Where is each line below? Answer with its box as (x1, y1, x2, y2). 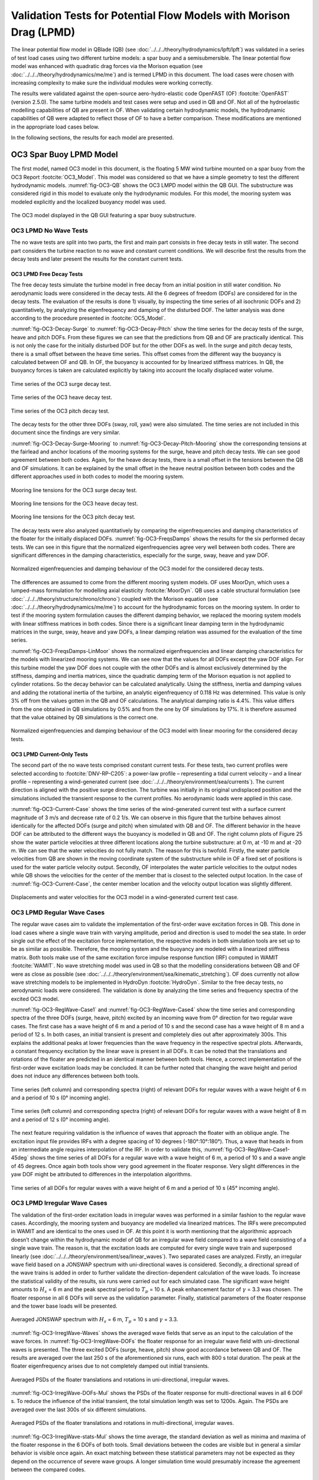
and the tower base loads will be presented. (11, 1302, 118, 1310)
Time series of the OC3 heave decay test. (11, 394, 112, 401)
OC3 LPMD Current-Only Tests (11, 751, 89, 758)
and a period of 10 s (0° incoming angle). (11, 1094, 110, 1101)
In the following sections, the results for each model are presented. (11, 134, 174, 141)
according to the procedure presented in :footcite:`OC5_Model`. (11, 314, 166, 321)
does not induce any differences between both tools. (11, 1072, 140, 1080)
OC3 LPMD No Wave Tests (11, 226, 89, 234)
